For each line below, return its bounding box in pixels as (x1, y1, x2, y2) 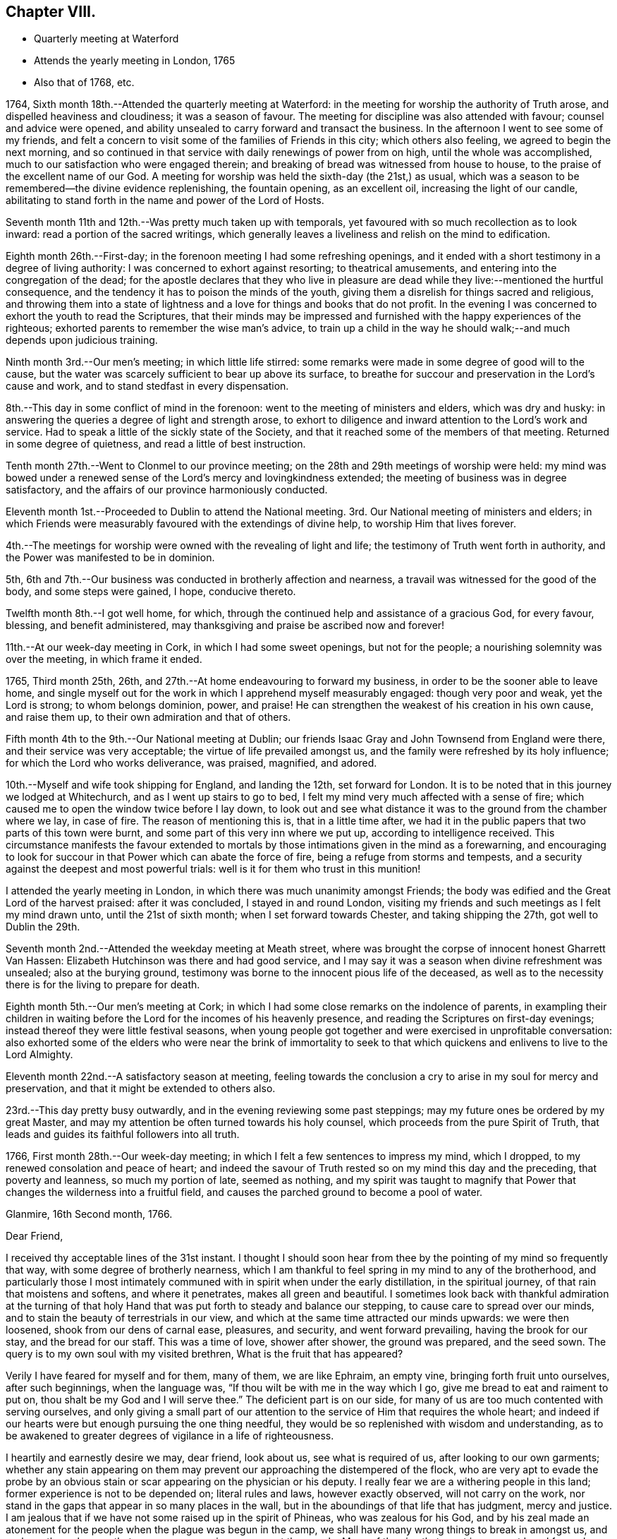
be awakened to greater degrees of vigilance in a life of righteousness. (6, 1430, 334, 1442)
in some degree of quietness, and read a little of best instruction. (6, 438, 306, 450)
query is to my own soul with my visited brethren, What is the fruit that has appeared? (6, 1348, 403, 1360)
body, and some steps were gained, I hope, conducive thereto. (6, 585, 296, 598)
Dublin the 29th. (6, 921, 80, 933)
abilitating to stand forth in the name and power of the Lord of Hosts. (6, 194, 324, 207)
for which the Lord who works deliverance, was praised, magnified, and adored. (6, 757, 377, 769)
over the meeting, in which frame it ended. (6, 653, 202, 666)
